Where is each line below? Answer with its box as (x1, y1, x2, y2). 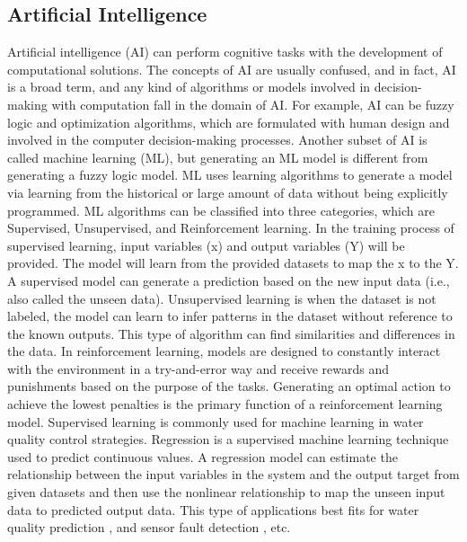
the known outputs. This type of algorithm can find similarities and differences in (7, 324, 455, 342)
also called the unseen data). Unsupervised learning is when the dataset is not (7, 289, 436, 307)
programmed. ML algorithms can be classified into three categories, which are (7, 200, 435, 219)
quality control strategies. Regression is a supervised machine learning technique (7, 430, 449, 449)
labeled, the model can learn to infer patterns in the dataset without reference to (7, 307, 453, 325)
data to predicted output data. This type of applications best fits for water (7, 500, 419, 519)
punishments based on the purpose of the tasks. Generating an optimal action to (7, 377, 451, 395)
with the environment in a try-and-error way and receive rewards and (7, 359, 390, 378)
